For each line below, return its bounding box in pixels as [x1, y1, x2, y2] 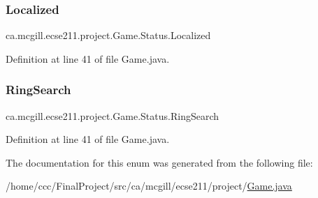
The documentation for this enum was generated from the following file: [6, 155, 313, 169]
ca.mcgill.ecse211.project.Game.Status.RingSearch [6, 108, 219, 123]
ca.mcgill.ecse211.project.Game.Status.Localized [6, 28, 211, 43]
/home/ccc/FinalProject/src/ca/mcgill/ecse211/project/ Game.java [6, 178, 292, 193]
